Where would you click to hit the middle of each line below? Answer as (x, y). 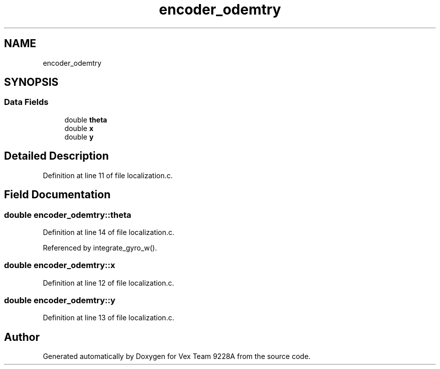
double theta (86, 119)
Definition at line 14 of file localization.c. (109, 232)
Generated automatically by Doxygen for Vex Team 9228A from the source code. (177, 356)
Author (22, 337)
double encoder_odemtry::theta (68, 215)
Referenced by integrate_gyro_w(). (100, 248)
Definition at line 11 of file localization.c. (108, 175)
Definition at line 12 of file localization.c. (108, 283)
